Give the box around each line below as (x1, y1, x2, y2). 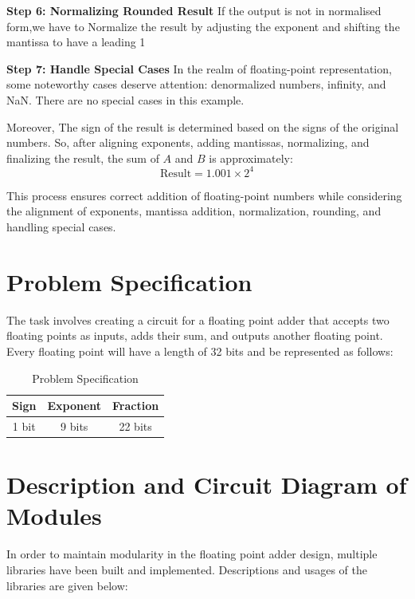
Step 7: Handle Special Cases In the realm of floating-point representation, (6, 60, 392, 77)
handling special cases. (6, 219, 116, 235)
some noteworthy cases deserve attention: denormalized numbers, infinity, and (6, 76, 386, 93)
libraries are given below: (6, 577, 128, 593)
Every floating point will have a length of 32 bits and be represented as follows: (6, 342, 393, 359)
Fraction (112, 397, 159, 414)
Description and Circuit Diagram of (6, 468, 407, 501)
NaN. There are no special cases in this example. (6, 91, 245, 108)
